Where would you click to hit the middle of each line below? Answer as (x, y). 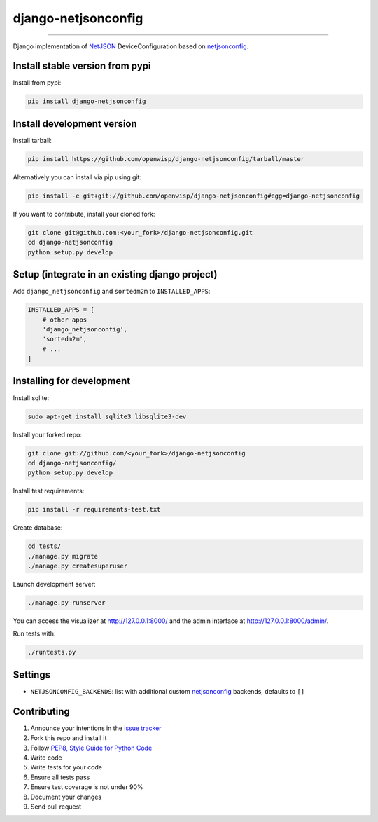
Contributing (41, 711)
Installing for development (72, 381)
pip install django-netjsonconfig (87, 101)
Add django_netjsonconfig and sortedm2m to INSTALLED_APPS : (112, 292)
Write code (46, 758)
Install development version (75, 124)
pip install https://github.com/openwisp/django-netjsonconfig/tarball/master (166, 159)
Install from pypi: (37, 83)
